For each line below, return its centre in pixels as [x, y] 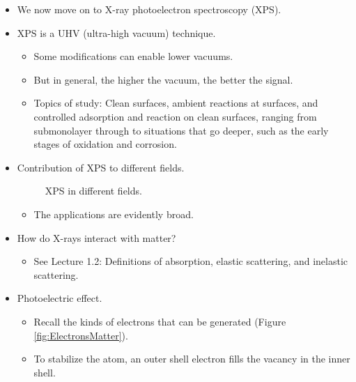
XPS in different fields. [93, 191]
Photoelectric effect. [60, 298]
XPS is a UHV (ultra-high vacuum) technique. [116, 32]
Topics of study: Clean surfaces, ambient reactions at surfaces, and [176, 103]
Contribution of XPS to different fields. [101, 167]
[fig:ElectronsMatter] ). [81, 335]
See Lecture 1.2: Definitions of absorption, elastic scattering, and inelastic [191, 261]
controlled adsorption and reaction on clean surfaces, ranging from [175, 116]
